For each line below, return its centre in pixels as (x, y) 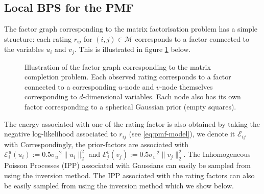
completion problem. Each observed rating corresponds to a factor (128, 77)
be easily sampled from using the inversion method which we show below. (119, 185)
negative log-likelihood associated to (61, 134)
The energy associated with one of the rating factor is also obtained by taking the (132, 123)
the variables (24, 49)
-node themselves (186, 86)
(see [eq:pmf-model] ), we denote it (182, 134)
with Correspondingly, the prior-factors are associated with (97, 144)
